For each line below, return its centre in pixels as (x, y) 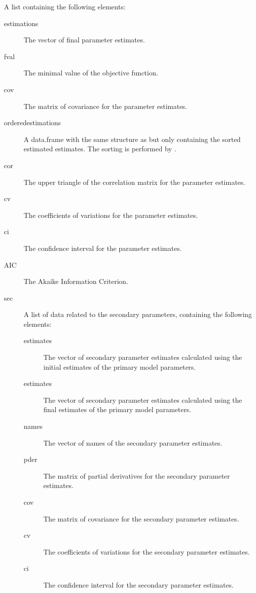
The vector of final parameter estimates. (84, 40)
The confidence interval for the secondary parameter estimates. (139, 584)
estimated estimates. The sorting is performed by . (100, 149)
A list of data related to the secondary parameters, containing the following (138, 314)
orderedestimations (33, 122)
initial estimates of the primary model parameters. (120, 366)
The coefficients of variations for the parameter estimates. (111, 215)
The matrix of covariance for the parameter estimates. (106, 106)
